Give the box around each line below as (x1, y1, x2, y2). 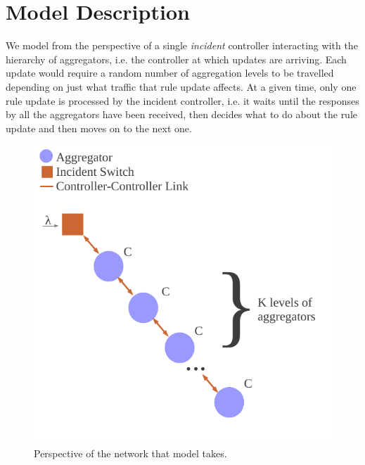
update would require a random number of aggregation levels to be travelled (6, 65, 334, 80)
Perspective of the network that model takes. (34, 445, 227, 460)
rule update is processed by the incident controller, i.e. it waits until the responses (6, 93, 359, 108)
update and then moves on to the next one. (6, 120, 192, 135)
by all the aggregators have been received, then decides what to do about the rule (6, 107, 358, 122)
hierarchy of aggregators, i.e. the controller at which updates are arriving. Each (6, 51, 347, 66)
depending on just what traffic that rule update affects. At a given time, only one (6, 79, 357, 94)
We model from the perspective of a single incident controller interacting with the (6, 38, 358, 53)
